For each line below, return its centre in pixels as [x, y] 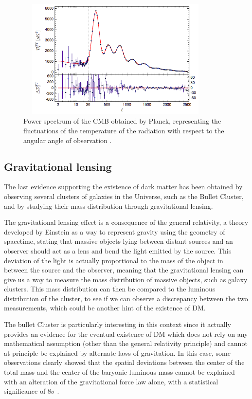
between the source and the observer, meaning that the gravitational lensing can [124, 270]
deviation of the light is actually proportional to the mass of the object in [114, 260]
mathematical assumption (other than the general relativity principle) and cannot [126, 343]
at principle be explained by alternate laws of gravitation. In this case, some [117, 353]
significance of [25, 391]
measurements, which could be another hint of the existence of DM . [105, 308]
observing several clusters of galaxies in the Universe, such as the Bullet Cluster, [124, 196]
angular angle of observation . [68, 140]
